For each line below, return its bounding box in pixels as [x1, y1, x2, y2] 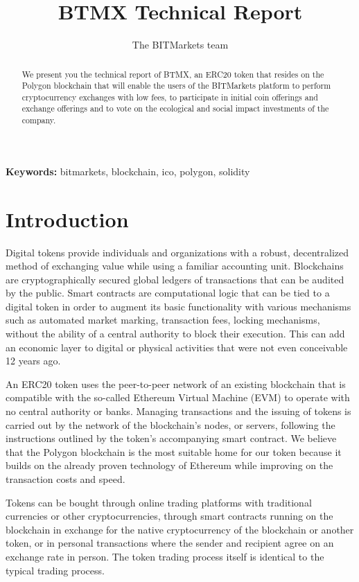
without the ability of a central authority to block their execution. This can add [6, 326, 345, 341]
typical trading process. [6, 563, 105, 577]
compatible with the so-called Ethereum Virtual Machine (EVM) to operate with [6, 390, 350, 405]
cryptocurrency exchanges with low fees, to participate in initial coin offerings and [21, 91, 318, 103]
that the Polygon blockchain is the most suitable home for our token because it [6, 444, 342, 459]
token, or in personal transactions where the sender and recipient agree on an [6, 536, 334, 550]
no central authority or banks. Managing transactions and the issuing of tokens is [6, 404, 351, 418]
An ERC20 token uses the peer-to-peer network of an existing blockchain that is [6, 376, 346, 391]
